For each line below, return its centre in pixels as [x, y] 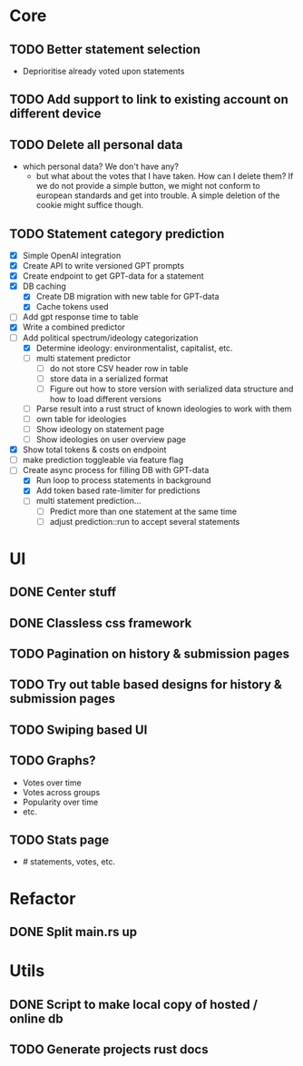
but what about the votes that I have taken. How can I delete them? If [165, 176]
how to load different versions [105, 399]
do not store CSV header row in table [119, 368]
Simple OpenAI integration [72, 256]
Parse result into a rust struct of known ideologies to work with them [164, 409]
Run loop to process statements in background [123, 480]
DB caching [44, 286]
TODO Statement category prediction [117, 234]
